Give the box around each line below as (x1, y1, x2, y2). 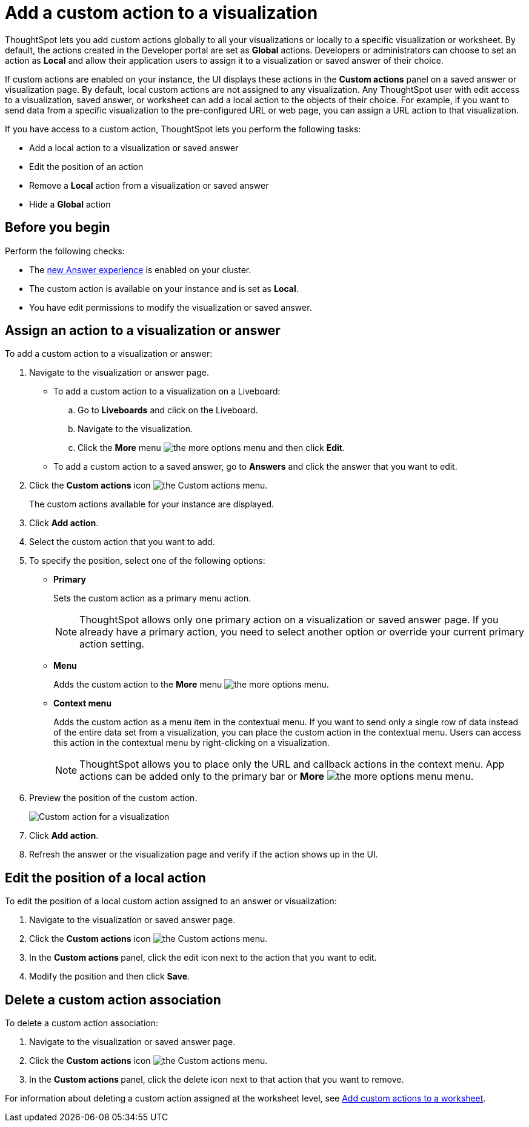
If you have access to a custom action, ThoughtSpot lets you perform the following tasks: (5, 123, 361, 134)
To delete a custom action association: (5, 1018, 158, 1029)
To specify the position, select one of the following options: (29, 555, 265, 566)
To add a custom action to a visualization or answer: (5, 348, 213, 359)
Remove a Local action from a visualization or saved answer (29, 180, 269, 191)
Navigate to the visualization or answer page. (29, 367, 209, 378)
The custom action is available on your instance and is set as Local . (29, 283, 299, 294)
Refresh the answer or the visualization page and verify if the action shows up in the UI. (29, 849, 378, 860)
